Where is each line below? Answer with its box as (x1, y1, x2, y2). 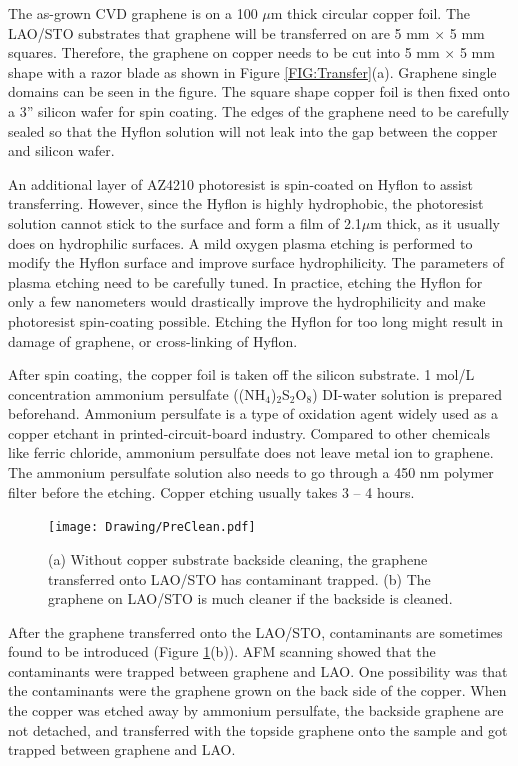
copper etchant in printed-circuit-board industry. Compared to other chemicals (8, 422, 490, 443)
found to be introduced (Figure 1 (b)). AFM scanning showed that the (8, 641, 436, 662)
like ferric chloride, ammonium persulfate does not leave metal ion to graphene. (8, 442, 494, 463)
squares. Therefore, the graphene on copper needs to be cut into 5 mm (8, 42, 440, 63)
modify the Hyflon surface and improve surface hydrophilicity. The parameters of (8, 252, 504, 273)
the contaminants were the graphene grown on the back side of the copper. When (8, 680, 507, 701)
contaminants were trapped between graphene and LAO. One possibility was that (8, 660, 508, 681)
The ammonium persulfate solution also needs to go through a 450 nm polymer (8, 462, 494, 483)
